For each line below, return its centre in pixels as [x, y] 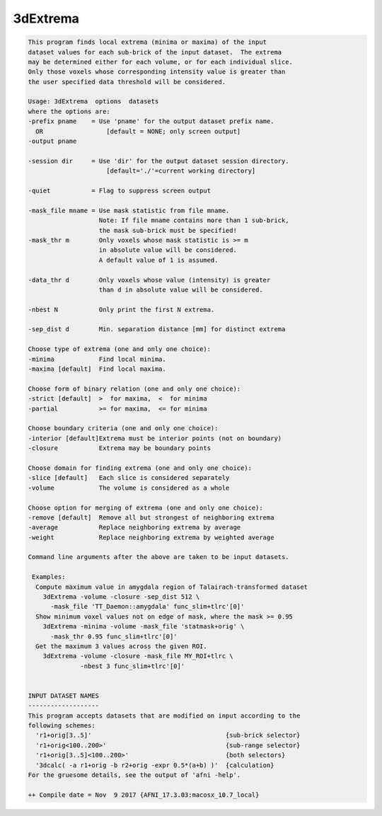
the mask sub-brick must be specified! [168, 230]
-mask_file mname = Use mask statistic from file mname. [129, 210]
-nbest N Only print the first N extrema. [121, 309]
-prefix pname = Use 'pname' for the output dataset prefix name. [151, 121]
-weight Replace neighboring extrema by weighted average [151, 537]
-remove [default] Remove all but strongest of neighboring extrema [151, 517]
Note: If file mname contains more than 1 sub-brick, [194, 220]
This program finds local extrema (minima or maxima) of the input [147, 42]
